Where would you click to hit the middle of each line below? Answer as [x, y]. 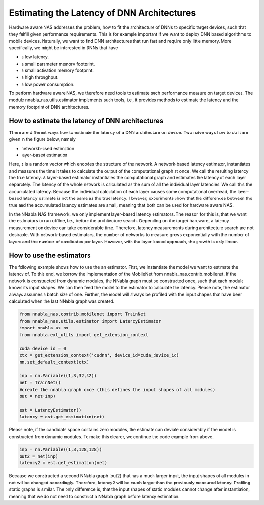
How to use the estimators [50, 255]
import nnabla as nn [44, 328]
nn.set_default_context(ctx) [54, 362]
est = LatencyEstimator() [50, 410]
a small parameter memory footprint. [58, 64]
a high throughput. [40, 77]
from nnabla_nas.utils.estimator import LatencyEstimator [90, 321]
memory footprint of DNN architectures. [49, 107]
